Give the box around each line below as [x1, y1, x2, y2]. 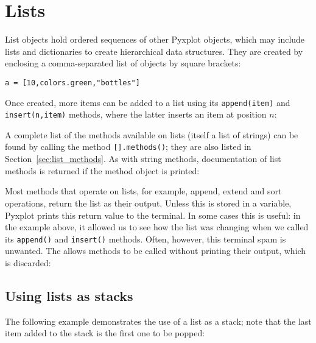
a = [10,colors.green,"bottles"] [5, 78, 140, 87]
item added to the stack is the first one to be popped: [5, 327, 205, 339]
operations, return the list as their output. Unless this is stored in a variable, [5, 196, 292, 209]
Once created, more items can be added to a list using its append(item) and [5, 96, 290, 108]
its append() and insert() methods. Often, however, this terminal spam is [5, 232, 286, 245]
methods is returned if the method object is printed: [5, 164, 200, 177]
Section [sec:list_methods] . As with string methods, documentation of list [5, 152, 281, 165]
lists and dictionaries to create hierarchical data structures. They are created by [5, 44, 303, 57]
